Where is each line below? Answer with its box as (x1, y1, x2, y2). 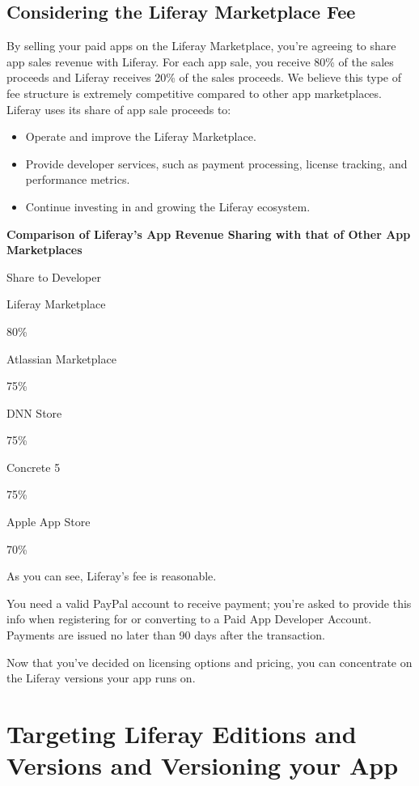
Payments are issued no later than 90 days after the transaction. (6, 627, 325, 644)
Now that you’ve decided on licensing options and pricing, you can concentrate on (6, 653, 413, 670)
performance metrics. (25, 171, 130, 188)
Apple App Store (6, 513, 91, 530)
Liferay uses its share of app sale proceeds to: (6, 100, 231, 117)
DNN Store (6, 404, 62, 421)
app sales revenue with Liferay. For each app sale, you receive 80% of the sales (6, 53, 394, 70)
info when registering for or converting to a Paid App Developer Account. (6, 610, 372, 627)
